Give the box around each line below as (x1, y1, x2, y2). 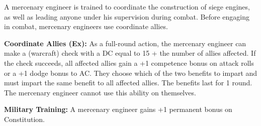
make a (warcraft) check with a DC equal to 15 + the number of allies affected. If (4, 48, 256, 58)
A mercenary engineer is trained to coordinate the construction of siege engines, (4, 2, 250, 12)
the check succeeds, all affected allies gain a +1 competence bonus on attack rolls (4, 57, 254, 68)
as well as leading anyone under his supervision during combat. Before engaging (4, 11, 250, 22)
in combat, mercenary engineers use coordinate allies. (4, 21, 168, 32)
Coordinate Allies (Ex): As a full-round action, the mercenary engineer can (4, 38, 246, 48)
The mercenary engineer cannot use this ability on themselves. (4, 87, 196, 97)
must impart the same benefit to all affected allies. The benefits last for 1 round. (4, 77, 252, 88)
